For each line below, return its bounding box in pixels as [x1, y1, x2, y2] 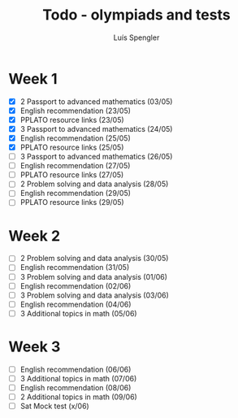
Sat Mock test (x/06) [19, 401, 89, 411]
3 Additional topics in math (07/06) [19, 373, 137, 383]
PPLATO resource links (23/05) [19, 115, 124, 124]
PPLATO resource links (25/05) [19, 142, 124, 152]
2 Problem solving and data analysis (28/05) [19, 179, 169, 189]
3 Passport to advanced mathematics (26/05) [19, 152, 173, 162]
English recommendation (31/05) [19, 263, 130, 272]
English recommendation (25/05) [19, 133, 132, 143]
